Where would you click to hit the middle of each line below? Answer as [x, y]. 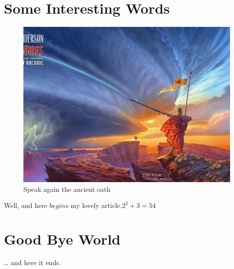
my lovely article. [97, 205]
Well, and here [26, 205]
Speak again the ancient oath [67, 189]
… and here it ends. [32, 262]
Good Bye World [62, 239]
